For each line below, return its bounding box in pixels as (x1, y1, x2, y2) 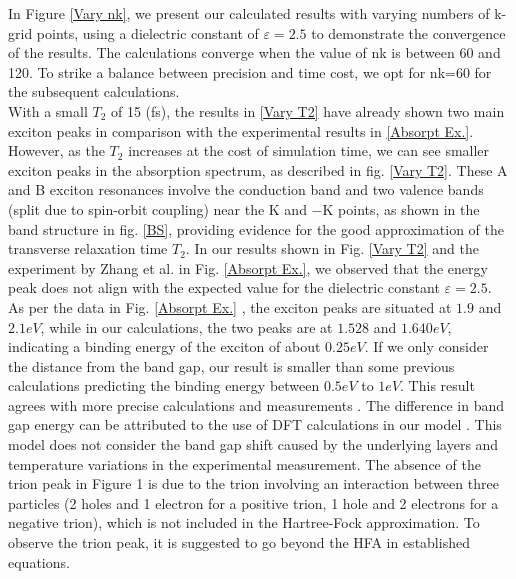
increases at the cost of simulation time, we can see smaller (128, 140, 490, 161)
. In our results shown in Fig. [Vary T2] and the (185, 238, 479, 259)
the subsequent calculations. (8, 81, 180, 102)
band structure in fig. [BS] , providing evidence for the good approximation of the (8, 218, 505, 239)
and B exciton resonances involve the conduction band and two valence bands (8, 179, 484, 200)
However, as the (8, 140, 105, 161)
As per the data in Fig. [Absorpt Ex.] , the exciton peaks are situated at (8, 296, 452, 317)
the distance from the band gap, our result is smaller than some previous (8, 355, 455, 376)
